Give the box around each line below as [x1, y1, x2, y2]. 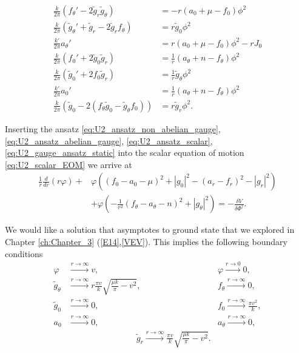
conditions [5, 247, 43, 260]
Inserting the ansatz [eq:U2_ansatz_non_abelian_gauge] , [5, 122, 221, 135]
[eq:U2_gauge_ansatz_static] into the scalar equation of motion [5, 146, 244, 159]
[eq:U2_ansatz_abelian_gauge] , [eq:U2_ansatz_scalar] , [5, 134, 213, 147]
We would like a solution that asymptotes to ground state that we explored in [5, 223, 295, 236]
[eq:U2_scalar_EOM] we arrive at [5, 158, 132, 170]
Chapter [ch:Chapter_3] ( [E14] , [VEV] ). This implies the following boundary [5, 235, 287, 247]
